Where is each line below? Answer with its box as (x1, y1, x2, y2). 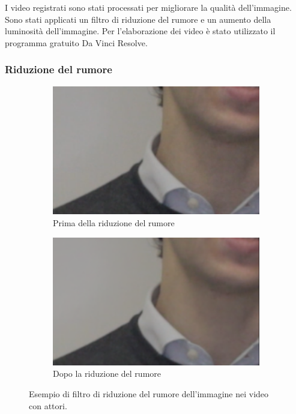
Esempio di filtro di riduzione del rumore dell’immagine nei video (29, 387, 269, 400)
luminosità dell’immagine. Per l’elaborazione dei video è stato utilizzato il (5, 25, 276, 37)
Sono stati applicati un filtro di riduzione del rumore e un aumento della (5, 13, 271, 25)
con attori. (29, 399, 67, 412)
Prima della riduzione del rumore (53, 217, 175, 229)
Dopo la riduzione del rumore (53, 367, 161, 380)
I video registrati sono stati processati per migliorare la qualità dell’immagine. (5, 1, 292, 13)
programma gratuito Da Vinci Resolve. (5, 36, 148, 49)
